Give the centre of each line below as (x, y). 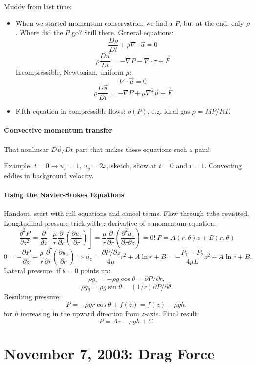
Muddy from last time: (38, 6)
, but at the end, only (212, 23)
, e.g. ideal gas (169, 111)
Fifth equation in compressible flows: (70, 111)
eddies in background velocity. (49, 175)
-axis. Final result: (172, 313)
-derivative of (125, 223)
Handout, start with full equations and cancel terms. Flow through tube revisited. (127, 213)
